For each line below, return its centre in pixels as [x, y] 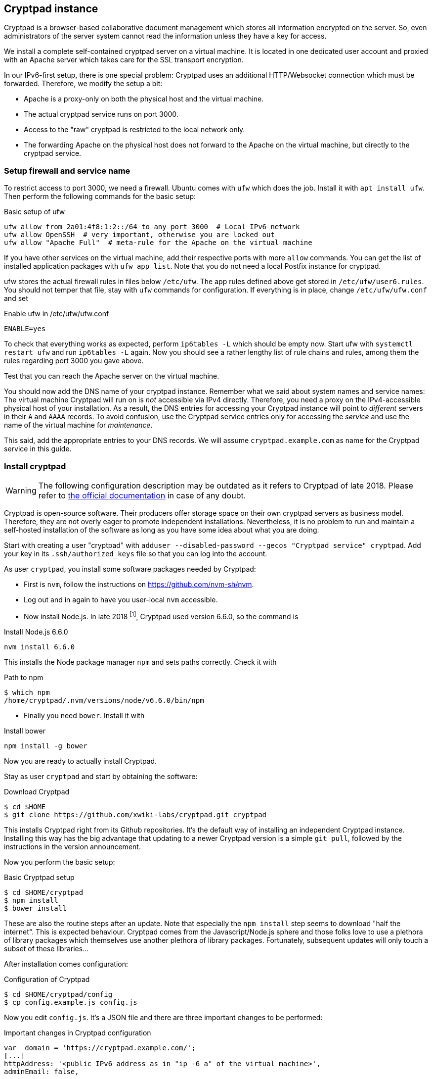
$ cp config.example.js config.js [71, 1002]
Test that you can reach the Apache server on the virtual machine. [112, 376]
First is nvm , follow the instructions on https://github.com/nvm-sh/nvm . [139, 584]
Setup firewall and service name [67, 171]
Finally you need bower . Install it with [84, 715]
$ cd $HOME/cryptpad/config [58, 994]
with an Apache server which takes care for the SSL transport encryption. [124, 60]
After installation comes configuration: [66, 964]
